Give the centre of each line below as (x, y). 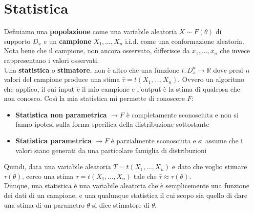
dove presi (228, 69)
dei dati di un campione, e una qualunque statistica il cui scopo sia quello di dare (126, 195)
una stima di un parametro (44, 204)
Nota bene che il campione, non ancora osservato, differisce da (97, 50)
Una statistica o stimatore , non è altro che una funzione (92, 69)
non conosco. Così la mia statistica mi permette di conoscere (95, 98)
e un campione (67, 41)
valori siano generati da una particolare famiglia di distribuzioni (111, 150)
